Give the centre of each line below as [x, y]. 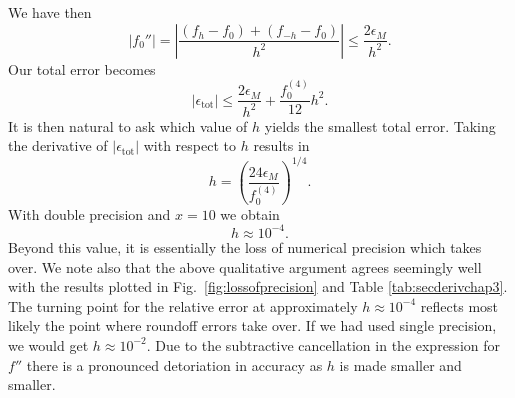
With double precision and [89, 213]
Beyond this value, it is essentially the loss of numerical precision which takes [245, 246]
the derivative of [58, 145]
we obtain [250, 213]
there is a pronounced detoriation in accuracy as [174, 364]
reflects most [459, 305]
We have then [50, 12]
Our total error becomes [82, 68]
